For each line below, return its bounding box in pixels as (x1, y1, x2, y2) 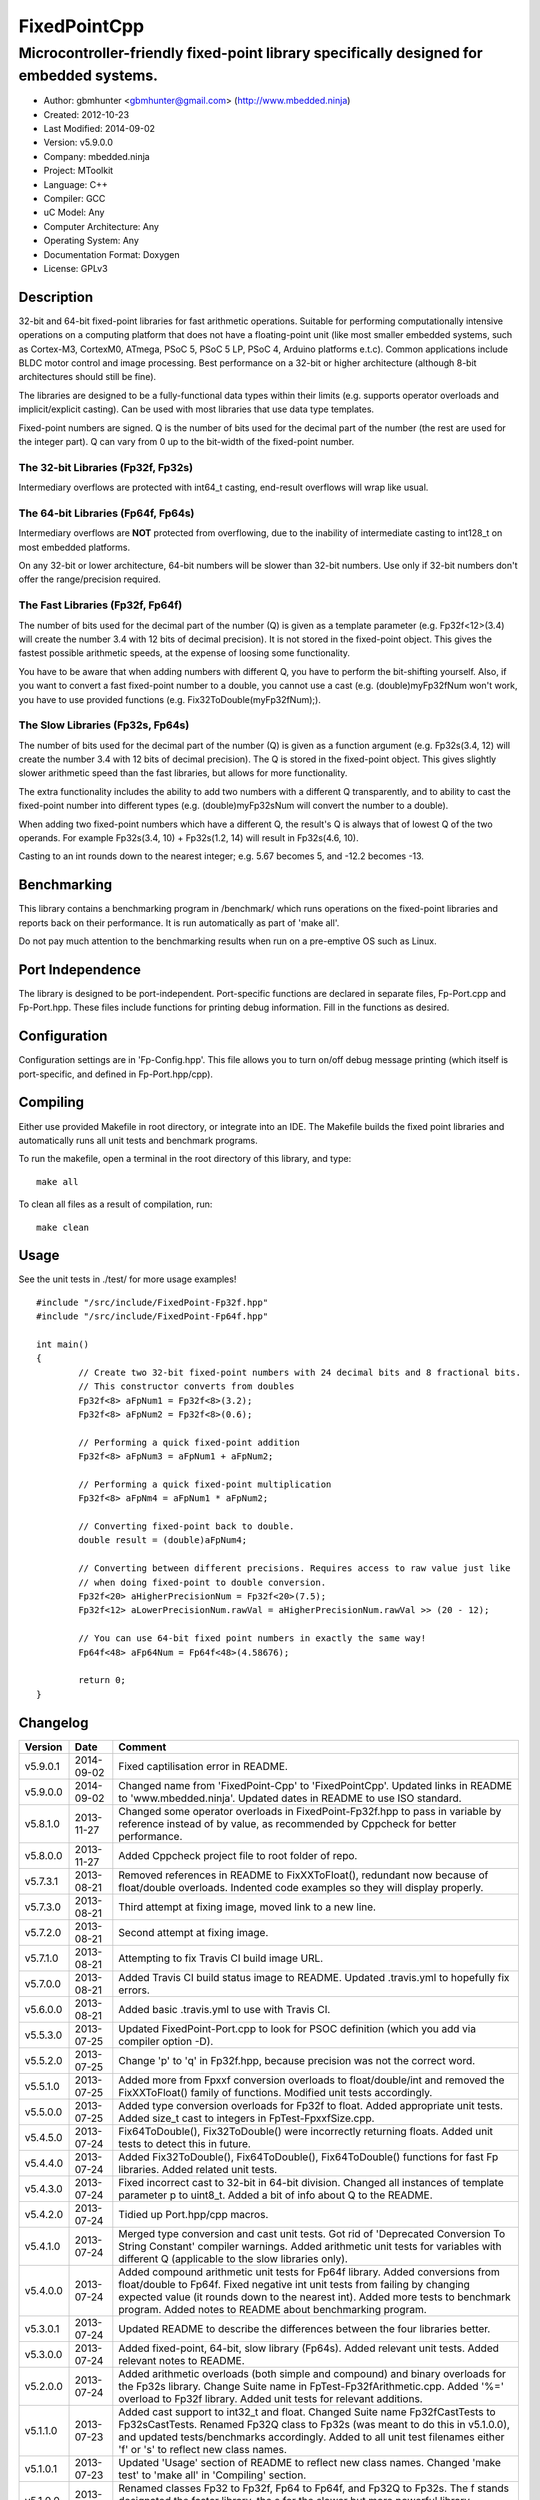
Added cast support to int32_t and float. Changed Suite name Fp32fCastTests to (118, 2405, 496, 2419)
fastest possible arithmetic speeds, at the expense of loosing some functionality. (18, 647, 350, 659)
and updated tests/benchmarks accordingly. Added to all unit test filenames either (118, 2430, 505, 2444)
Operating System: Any (43, 235, 140, 247)
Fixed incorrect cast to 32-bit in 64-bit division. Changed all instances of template (118, 2175, 504, 2189)
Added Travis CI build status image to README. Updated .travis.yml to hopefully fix (118, 1970, 510, 1984)
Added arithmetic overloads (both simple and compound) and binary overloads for (118, 2366, 507, 2380)
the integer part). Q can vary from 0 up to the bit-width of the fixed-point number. (18, 435, 355, 447)
